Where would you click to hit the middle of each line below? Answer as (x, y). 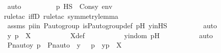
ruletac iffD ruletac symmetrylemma (61, 16)
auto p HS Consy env (60, 6)
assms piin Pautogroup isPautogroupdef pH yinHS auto (112, 26)
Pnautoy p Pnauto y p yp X (64, 45)
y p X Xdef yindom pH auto (110, 35)
